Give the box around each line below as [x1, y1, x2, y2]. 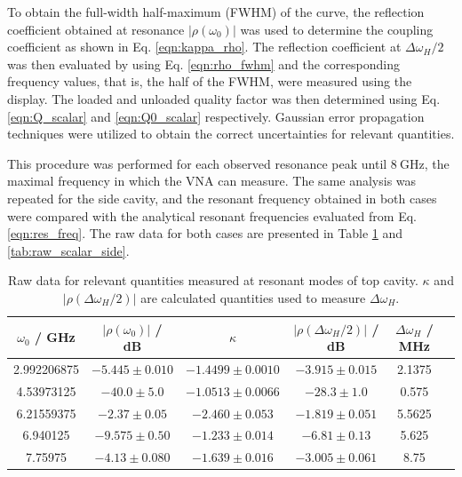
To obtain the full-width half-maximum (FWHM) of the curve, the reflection [7, 3, 425, 20]
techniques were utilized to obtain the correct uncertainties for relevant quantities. [7, 124, 455, 143]
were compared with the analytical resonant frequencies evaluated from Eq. [7, 206, 417, 225]
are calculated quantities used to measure [140, 288, 366, 306]
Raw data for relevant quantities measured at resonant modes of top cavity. [8, 271, 418, 290]
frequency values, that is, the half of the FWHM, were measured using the [7, 72, 412, 91]
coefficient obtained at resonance [7, 20, 185, 38]
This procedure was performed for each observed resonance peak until [7, 154, 387, 172]
